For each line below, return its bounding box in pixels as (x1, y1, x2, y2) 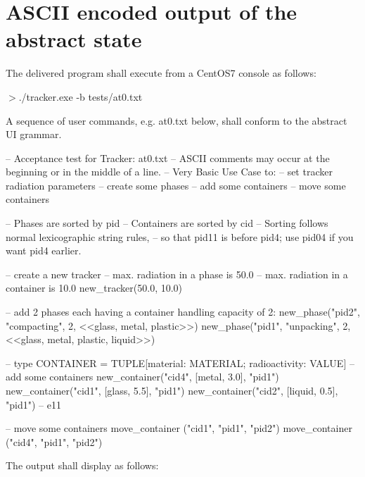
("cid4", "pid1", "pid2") (6, 434, 103, 449)
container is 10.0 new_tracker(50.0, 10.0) (6, 280, 183, 295)
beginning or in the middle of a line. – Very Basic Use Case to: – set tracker (6, 164, 333, 179)
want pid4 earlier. (6, 243, 82, 258)
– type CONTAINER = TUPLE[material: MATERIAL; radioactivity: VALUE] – (6, 355, 354, 370)
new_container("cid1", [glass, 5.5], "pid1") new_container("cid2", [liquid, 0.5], (6, 383, 338, 397)
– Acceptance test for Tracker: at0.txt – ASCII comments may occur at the (6, 150, 330, 165)
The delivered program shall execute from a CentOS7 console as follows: (6, 66, 316, 80)
